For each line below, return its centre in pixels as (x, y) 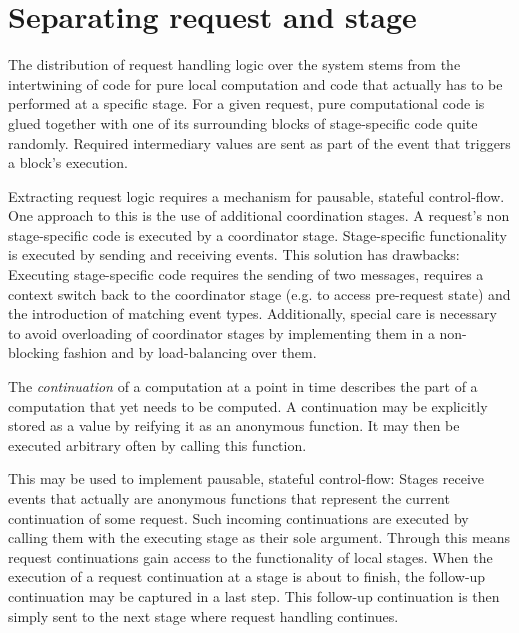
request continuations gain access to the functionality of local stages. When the (250, 556)
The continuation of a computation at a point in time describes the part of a (243, 386)
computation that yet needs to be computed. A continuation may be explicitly (248, 405)
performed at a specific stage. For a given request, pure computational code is (246, 103)
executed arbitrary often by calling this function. (157, 444)
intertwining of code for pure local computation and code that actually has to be (255, 83)
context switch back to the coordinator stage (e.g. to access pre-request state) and (259, 293)
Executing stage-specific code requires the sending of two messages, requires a (246, 274)
